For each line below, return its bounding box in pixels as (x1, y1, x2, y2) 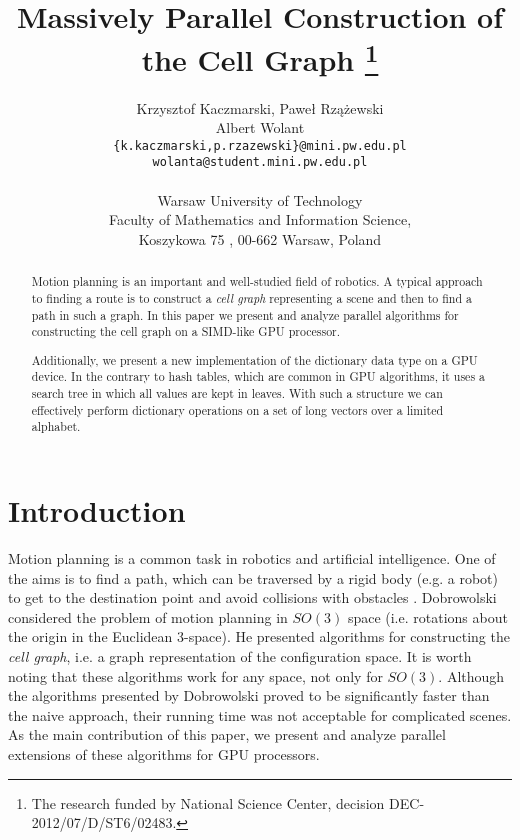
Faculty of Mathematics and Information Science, (108, 209, 412, 230)
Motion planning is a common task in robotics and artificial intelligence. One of (8, 548, 496, 569)
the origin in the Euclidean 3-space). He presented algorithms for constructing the (8, 626, 510, 647)
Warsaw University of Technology (157, 189, 363, 210)
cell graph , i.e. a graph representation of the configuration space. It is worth (8, 646, 472, 667)
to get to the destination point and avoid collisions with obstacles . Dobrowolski (8, 587, 497, 608)
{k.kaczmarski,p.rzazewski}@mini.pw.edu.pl (113, 138, 407, 153)
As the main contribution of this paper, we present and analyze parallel (8, 724, 446, 745)
